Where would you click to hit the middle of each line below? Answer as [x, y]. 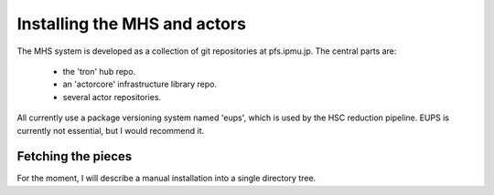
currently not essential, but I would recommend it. [111, 130]
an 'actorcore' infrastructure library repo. [140, 84]
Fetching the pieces [75, 156]
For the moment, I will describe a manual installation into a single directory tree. [166, 179]
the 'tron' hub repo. [99, 71]
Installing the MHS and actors [132, 24]
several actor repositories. [112, 97]
